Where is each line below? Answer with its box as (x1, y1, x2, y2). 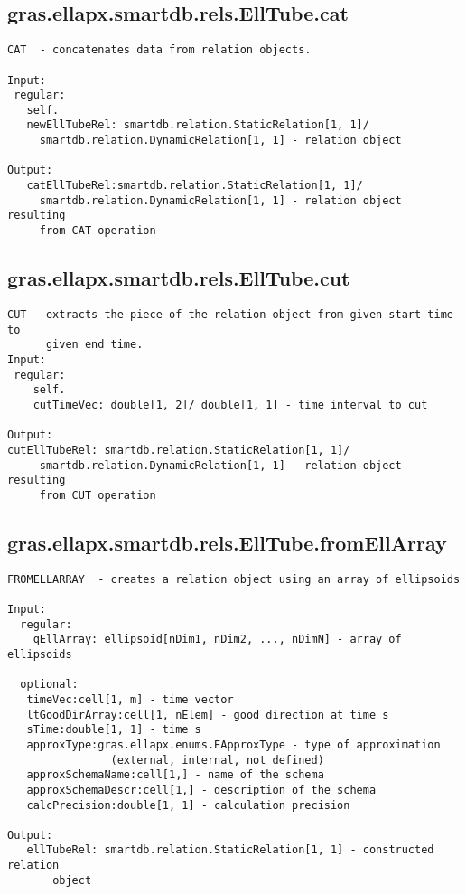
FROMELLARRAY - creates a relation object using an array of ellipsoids (7, 572, 461, 586)
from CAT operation (39, 224, 156, 238)
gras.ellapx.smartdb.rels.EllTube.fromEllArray (7, 528, 447, 556)
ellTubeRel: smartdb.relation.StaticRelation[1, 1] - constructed (26, 843, 434, 857)
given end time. (45, 338, 144, 352)
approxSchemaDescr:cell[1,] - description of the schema (26, 783, 377, 796)
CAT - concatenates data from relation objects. (7, 43, 312, 57)
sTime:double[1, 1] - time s (26, 723, 201, 737)
